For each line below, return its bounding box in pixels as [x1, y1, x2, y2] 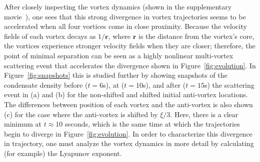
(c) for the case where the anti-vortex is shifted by [4, 109, 158, 119]
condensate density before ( [4, 79, 88, 90]
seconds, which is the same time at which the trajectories [65, 119, 240, 129]
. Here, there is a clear [170, 109, 238, 119]
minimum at [4, 119, 42, 129]
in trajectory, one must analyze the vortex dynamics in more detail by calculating [4, 138, 254, 149]
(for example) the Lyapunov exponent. [4, 148, 122, 158]
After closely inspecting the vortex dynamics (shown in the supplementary [4, 1, 232, 11]
